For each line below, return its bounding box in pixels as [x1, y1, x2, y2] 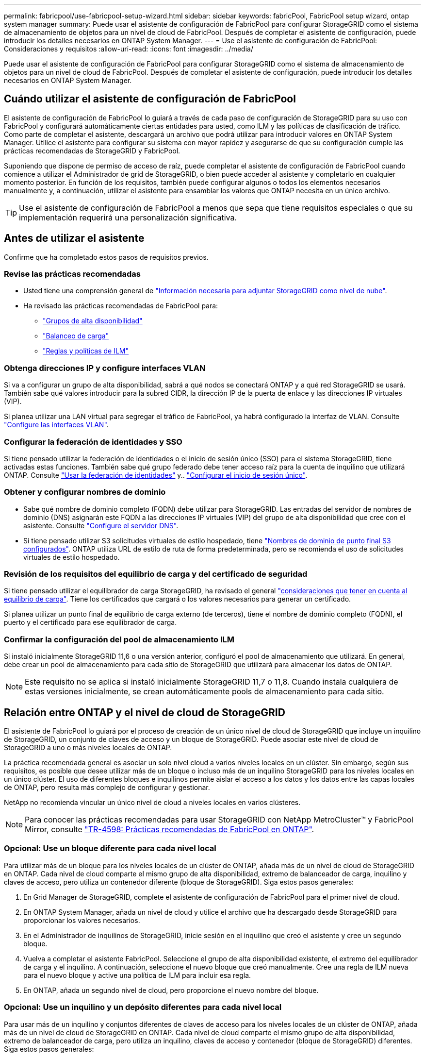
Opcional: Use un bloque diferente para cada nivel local [4, 843, 216, 854]
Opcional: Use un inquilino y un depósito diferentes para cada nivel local [4, 1002, 282, 1012]
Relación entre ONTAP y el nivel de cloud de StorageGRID [4, 706, 285, 719]
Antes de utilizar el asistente [4, 232, 145, 245]
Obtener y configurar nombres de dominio [4, 487, 166, 497]
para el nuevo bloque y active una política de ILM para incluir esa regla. [23, 971, 251, 979]
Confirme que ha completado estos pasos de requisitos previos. [4, 252, 209, 261]
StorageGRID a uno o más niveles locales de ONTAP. [4, 743, 172, 752]
